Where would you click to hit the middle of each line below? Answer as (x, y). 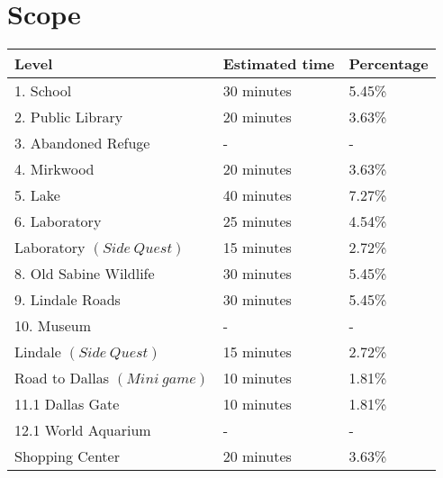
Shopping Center (67, 456)
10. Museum (53, 326)
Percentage (389, 64)
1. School (43, 91)
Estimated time (279, 64)
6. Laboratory (58, 221)
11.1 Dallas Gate (67, 404)
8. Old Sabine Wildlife (85, 274)
